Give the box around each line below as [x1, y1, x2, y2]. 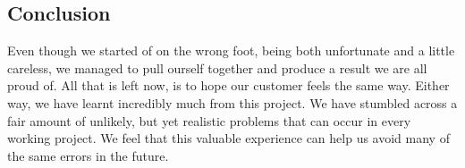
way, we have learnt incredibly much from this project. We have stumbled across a [7, 93, 458, 112]
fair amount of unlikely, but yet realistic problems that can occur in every [7, 111, 411, 130]
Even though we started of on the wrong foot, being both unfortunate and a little [7, 41, 455, 60]
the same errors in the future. [7, 146, 169, 164]
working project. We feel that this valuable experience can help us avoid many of [7, 129, 450, 147]
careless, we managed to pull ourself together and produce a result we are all [7, 58, 427, 77]
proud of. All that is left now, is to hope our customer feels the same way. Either [7, 76, 450, 95]
